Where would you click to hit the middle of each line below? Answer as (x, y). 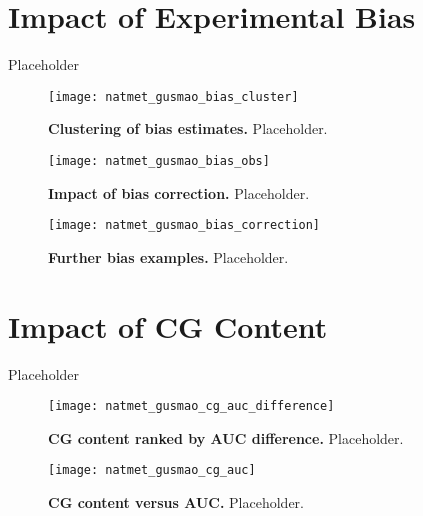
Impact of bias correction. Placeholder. (179, 192)
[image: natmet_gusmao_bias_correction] (184, 225)
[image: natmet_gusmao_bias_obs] (159, 160)
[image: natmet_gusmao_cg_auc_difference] (191, 406)
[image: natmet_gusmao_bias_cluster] (173, 96)
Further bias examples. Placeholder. (168, 256)
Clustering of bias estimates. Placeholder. (188, 128)
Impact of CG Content (168, 325)
